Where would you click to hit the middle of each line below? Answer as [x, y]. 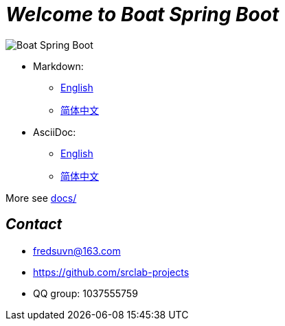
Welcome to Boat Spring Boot [142, 14]
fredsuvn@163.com [77, 251]
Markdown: [58, 66]
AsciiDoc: [55, 132]
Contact [34, 224]
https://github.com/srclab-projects [111, 272]
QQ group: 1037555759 [85, 293]
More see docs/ [41, 198]
